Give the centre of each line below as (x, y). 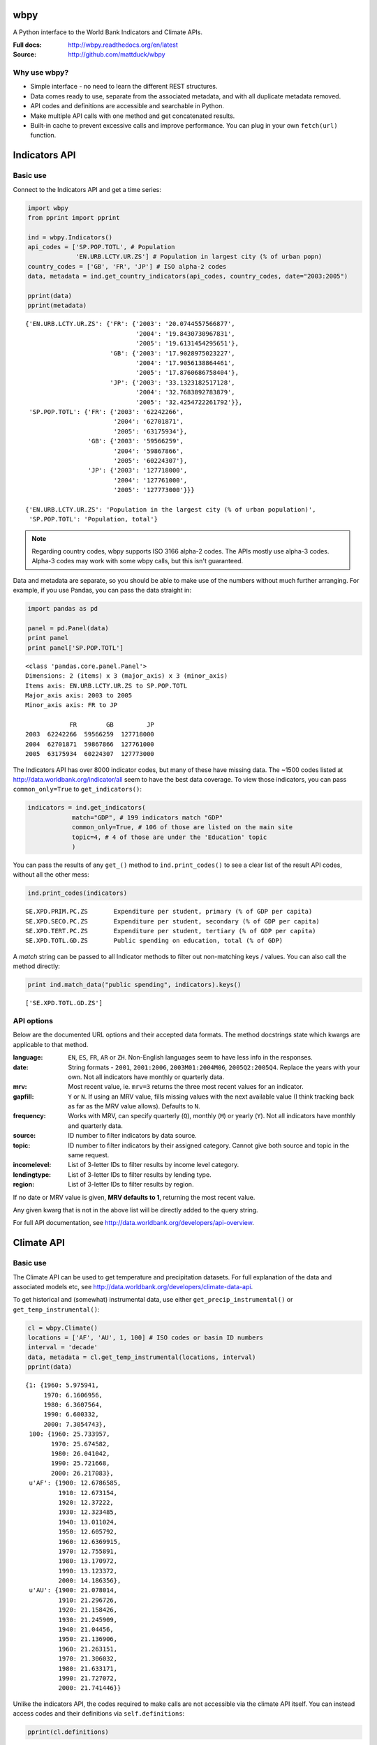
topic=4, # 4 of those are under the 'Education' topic (169, 837)
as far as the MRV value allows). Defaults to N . (134, 1106)
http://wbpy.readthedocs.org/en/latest (123, 45)
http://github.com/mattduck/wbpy (117, 54)
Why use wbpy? (41, 73)
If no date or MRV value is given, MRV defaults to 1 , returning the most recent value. (134, 1197)
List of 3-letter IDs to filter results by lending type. (140, 1174)
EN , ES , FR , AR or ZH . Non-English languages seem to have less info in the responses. (191, 1057)
